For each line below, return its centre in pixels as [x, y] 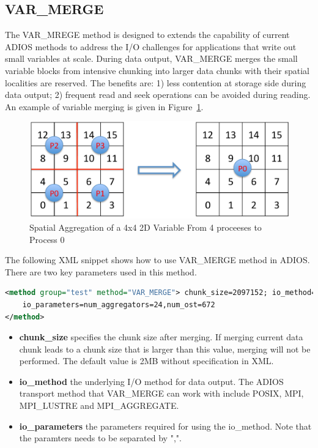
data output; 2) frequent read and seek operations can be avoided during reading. [158, 95]
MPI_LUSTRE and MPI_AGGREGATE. [99, 405]
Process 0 [47, 239]
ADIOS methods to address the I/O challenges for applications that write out [151, 46]
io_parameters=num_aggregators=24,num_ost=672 [119, 304]
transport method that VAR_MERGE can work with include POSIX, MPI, [161, 393]
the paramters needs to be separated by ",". [100, 438]
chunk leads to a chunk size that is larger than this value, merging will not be [165, 349]
